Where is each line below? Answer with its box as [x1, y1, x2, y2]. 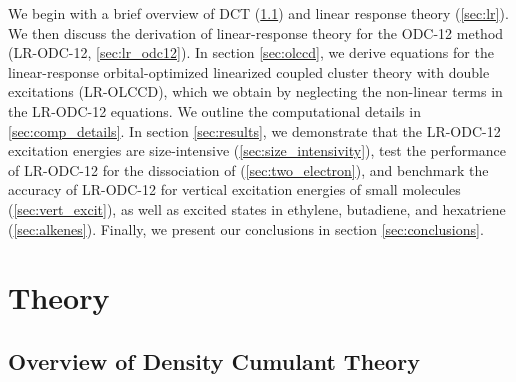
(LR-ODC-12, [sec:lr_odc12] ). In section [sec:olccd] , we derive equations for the [8, 42, 494, 63]
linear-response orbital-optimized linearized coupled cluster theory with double [8, 61, 490, 82]
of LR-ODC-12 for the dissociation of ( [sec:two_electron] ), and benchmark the [8, 159, 489, 180]
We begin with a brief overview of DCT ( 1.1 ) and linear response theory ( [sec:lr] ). [8, 3, 509, 23]
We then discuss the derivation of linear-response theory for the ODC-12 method [8, 22, 504, 43]
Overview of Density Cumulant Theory [8, 345, 420, 376]
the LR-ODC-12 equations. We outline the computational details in [8, 100, 421, 121]
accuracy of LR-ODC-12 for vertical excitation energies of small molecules [8, 179, 461, 200]
